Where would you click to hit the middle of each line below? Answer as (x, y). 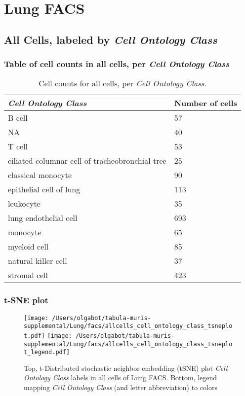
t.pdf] (34, 336)
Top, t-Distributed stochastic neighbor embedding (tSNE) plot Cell (126, 368)
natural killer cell (38, 261)
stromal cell (28, 275)
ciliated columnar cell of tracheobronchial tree (87, 161)
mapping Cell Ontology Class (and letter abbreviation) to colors (121, 387)
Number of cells (205, 103)
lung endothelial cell (43, 218)
